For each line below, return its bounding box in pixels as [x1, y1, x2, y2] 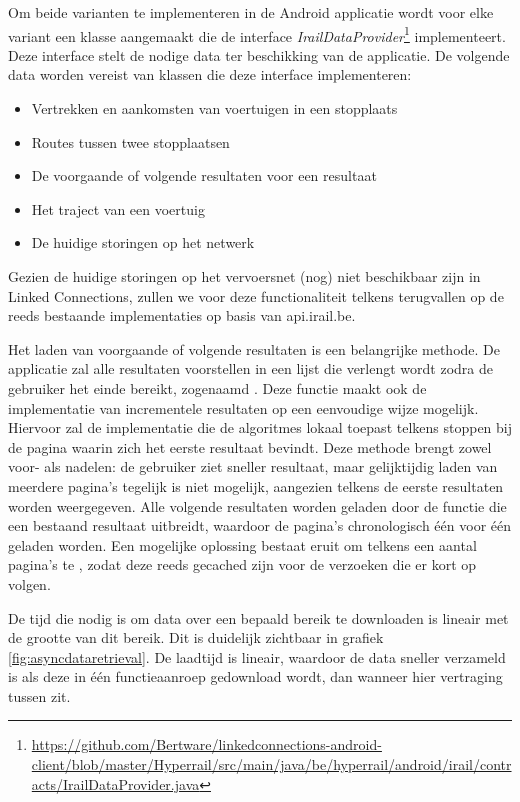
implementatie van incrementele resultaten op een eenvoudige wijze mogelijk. [8, 397, 479, 418]
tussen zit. [8, 685, 71, 706]
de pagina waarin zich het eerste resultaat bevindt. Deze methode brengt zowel [8, 436, 492, 457]
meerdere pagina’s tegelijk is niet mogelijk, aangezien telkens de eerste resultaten [8, 475, 504, 496]
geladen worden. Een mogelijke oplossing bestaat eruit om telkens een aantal [8, 534, 477, 555]
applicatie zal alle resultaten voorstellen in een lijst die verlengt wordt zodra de [8, 358, 493, 379]
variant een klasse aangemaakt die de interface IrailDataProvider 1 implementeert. [8, 22, 506, 46]
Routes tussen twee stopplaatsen [31, 131, 230, 152]
